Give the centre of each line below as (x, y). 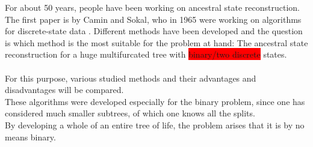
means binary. (30, 136)
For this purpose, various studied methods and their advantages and (131, 78)
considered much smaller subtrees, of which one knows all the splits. (130, 113)
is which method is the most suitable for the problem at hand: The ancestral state (156, 42)
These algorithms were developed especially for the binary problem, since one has (155, 101)
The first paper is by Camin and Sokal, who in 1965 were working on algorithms (153, 19)
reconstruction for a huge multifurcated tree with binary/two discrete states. (146, 54)
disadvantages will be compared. (64, 90)
